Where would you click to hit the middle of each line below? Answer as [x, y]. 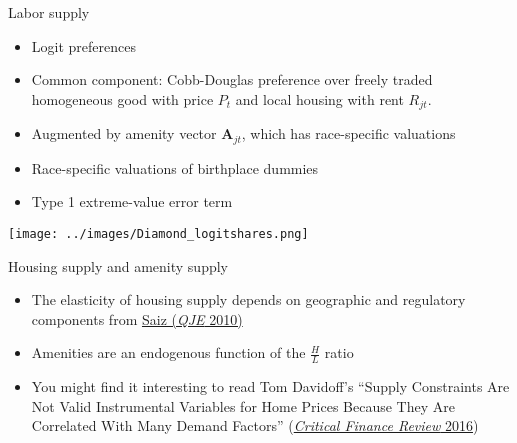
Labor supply [49, 12]
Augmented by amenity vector [124, 133]
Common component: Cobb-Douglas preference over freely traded [232, 79]
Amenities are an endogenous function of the [168, 352]
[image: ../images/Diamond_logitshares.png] [158, 233]
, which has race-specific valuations [348, 133]
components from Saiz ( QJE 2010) [137, 318]
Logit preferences [83, 45]
